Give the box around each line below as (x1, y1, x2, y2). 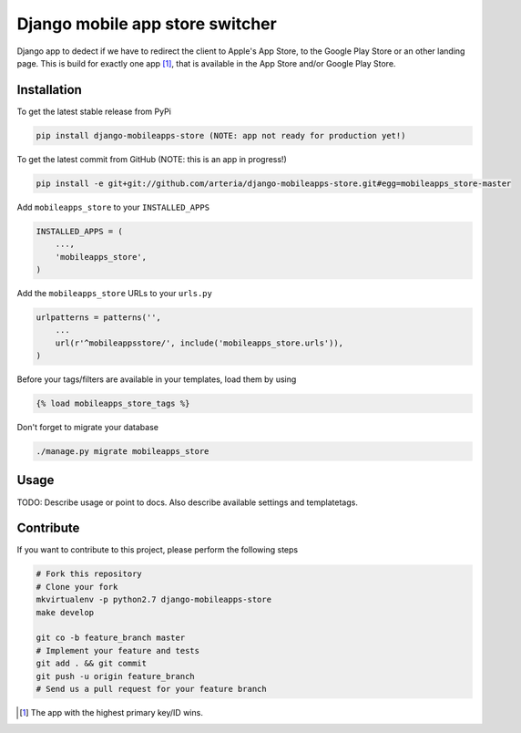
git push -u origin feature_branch (36, 671, 195, 681)
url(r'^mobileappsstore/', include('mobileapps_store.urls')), (55, 337, 344, 348)
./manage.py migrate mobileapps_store (36, 447, 209, 457)
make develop (36, 607, 95, 617)
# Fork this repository (36, 569, 143, 579)
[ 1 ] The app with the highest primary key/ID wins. (19, 707, 204, 718)
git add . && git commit (36, 658, 148, 669)
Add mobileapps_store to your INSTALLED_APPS (16, 201, 209, 212)
